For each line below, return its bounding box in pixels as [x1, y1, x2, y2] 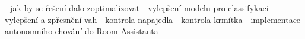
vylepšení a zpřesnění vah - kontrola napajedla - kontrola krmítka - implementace [5, 13, 301, 25]
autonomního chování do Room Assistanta [5, 25, 158, 37]
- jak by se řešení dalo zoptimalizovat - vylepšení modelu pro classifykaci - [5, 2, 274, 14]
